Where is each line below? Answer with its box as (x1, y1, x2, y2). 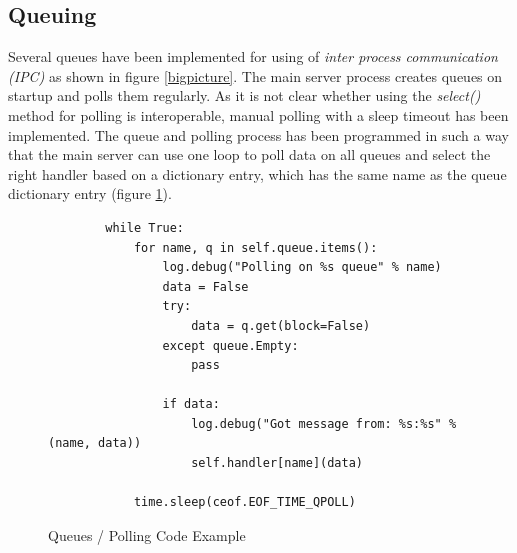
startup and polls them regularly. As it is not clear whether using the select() (8, 85, 481, 106)
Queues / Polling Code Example (48, 524, 246, 545)
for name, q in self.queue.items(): (133, 240, 378, 255)
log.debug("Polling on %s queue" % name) (162, 260, 442, 275)
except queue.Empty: (162, 338, 299, 353)
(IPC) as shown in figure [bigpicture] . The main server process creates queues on (8, 65, 503, 86)
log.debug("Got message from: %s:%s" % (191, 416, 457, 431)
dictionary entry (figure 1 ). (8, 183, 172, 204)
